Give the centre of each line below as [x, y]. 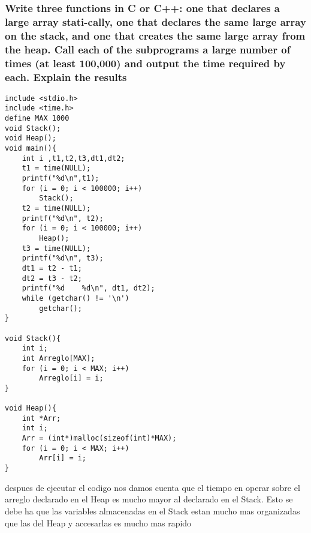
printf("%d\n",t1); [61, 179]
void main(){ [31, 149]
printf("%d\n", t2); [63, 218]
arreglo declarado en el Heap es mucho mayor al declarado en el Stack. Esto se [149, 499]
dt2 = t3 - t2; [52, 278]
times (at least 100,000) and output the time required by [145, 63]
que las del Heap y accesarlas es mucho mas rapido [98, 522]
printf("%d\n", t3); [63, 258]
